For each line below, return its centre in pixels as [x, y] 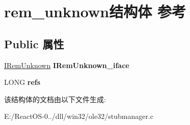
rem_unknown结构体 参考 [95, 11]
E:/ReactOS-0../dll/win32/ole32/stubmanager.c [79, 116]
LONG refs [22, 82]
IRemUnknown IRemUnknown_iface [67, 65]
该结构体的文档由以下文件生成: [55, 99]
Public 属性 [34, 43]
